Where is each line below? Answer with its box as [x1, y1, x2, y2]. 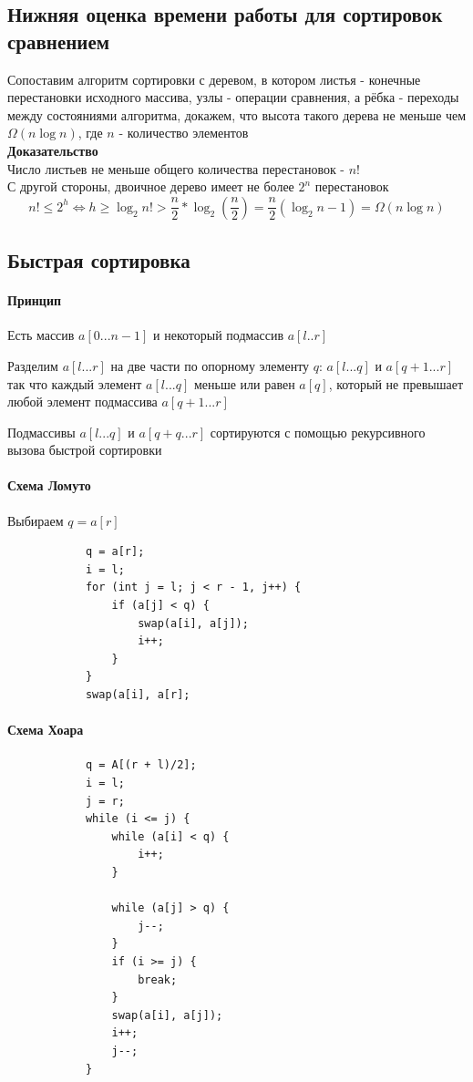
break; [138, 973, 178, 986]
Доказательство [7, 140, 98, 160]
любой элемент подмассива [7, 392, 158, 411]
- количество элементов [118, 123, 249, 142]
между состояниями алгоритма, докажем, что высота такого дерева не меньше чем [7, 105, 467, 124]
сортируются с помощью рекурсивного [210, 422, 426, 441]
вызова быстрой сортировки [7, 440, 162, 459]
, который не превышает [328, 374, 463, 393]
